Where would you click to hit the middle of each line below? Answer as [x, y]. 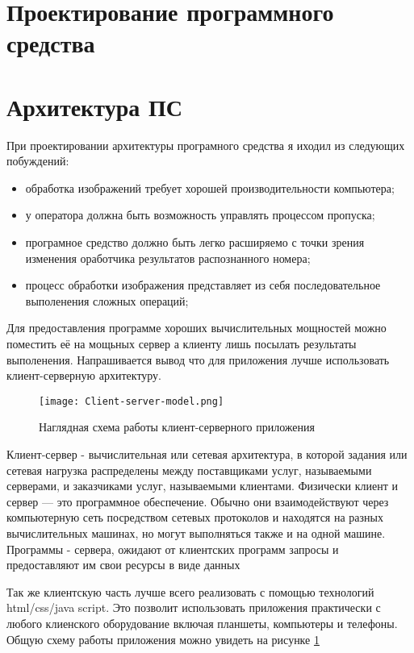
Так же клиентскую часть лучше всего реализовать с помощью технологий [190, 591]
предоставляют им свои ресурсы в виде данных [123, 565]
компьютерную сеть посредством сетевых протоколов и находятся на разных [195, 517]
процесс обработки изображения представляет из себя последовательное [203, 285]
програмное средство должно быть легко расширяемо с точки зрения [195, 242]
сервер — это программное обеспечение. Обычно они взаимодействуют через [198, 501]
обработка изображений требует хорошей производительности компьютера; [210, 187]
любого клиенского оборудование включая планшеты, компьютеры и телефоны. [202, 623]
